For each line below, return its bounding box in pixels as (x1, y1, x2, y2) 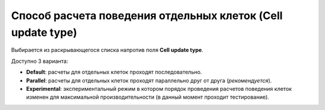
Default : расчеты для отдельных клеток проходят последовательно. (26, 69, 202, 76)
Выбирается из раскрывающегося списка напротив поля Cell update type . (11, 47, 204, 54)
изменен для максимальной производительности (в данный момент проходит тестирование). (26, 93, 270, 101)
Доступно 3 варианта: (11, 57, 69, 65)
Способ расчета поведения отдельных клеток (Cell (11, 9, 283, 22)
